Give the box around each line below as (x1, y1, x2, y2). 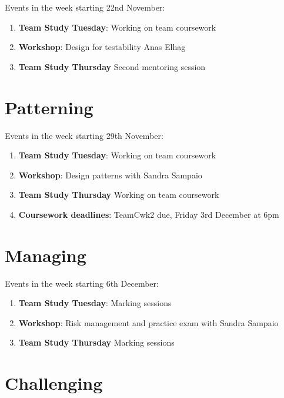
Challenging (5, 371, 103, 395)
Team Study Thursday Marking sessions (18, 336, 175, 349)
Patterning (5, 95, 93, 119)
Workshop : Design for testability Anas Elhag (18, 41, 186, 53)
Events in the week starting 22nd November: (5, 1, 165, 13)
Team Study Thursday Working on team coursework (18, 188, 219, 201)
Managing (5, 243, 86, 267)
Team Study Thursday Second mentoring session (18, 60, 206, 72)
